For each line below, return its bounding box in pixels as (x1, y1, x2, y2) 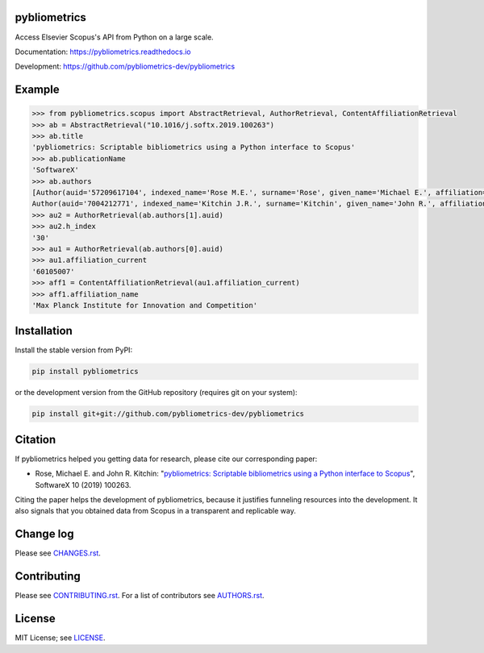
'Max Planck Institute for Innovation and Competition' (31, 301, 258, 310)
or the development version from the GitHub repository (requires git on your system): (15, 388, 298, 397)
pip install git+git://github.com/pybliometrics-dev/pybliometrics (31, 410, 305, 418)
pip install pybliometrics (31, 367, 139, 376)
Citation (15, 432, 56, 447)
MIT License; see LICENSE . (15, 633, 106, 643)
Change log (15, 527, 74, 541)
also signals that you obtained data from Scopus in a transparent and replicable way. (15, 506, 296, 516)
